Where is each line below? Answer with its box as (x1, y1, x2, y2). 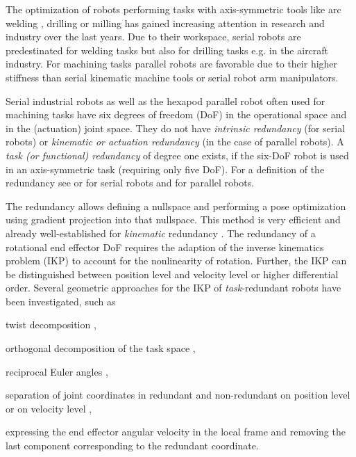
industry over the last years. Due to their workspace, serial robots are (6, 29, 301, 44)
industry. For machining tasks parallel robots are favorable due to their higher (6, 56, 338, 71)
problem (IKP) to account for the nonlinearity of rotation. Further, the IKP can (6, 253, 347, 268)
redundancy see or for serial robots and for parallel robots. (6, 175, 255, 190)
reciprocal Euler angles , (6, 364, 108, 378)
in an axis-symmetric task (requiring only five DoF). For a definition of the (6, 161, 325, 176)
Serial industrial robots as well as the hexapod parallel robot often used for (6, 93, 325, 108)
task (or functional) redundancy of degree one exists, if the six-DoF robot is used (6, 147, 349, 162)
